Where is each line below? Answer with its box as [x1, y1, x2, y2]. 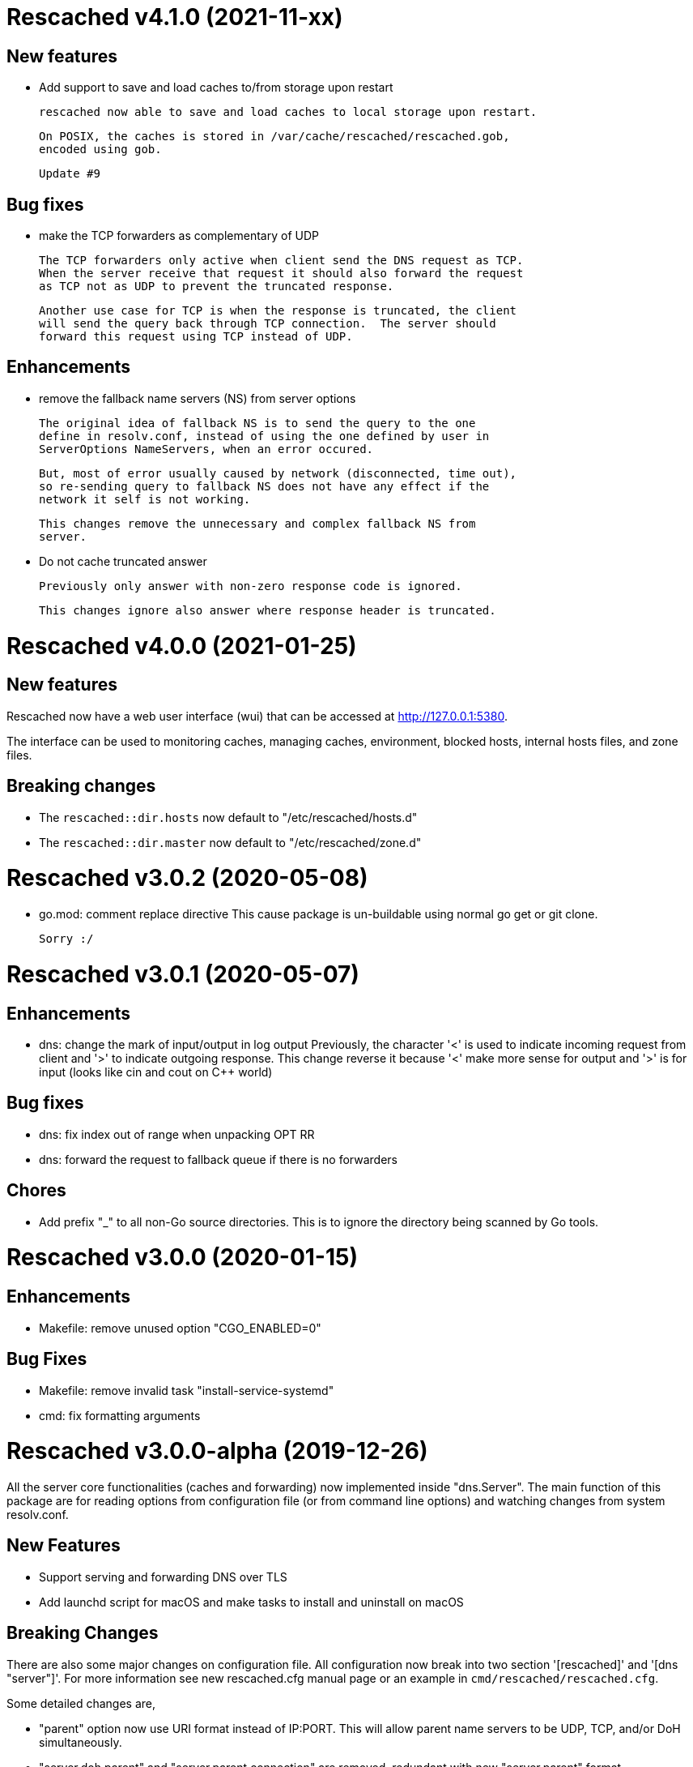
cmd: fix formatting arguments [39, 1408, 201, 1423]
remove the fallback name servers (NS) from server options [39, 391, 356, 405]
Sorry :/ [39, 932, 94, 946]
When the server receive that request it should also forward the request [39, 267, 524, 280]
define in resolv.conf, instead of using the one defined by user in [39, 429, 490, 443]
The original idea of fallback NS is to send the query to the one [39, 416, 476, 430]
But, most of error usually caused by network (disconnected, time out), [39, 466, 517, 480]
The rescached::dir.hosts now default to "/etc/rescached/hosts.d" [39, 810, 418, 824]
